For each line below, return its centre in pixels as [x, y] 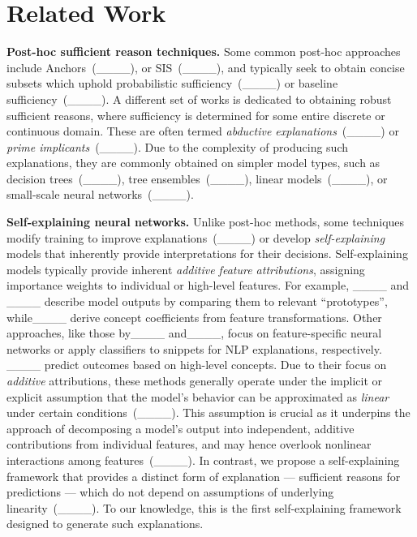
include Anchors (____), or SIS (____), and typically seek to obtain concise [206, 67]
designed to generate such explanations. [105, 524]
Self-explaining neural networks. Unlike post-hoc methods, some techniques [206, 222]
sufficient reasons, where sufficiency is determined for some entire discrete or [196, 115]
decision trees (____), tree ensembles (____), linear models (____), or [197, 178]
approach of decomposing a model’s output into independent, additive [181, 428]
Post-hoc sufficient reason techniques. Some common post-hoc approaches [204, 52]
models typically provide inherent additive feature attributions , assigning [186, 269]
